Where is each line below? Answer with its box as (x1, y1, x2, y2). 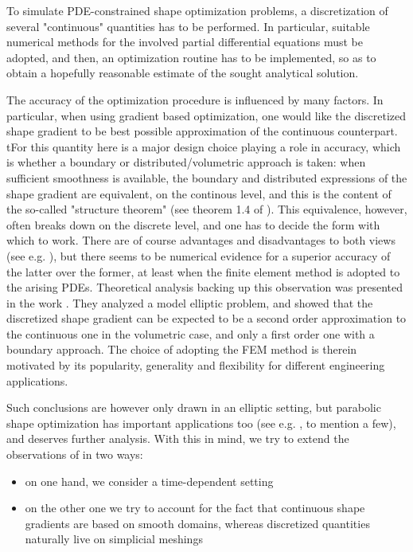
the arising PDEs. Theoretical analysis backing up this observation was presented (6, 279, 403, 296)
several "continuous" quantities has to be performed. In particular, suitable (6, 18, 370, 34)
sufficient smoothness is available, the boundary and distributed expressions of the (6, 169, 407, 186)
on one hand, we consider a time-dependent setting (25, 472, 274, 489)
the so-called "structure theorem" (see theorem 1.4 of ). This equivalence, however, (6, 201, 407, 217)
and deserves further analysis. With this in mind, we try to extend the (6, 430, 349, 447)
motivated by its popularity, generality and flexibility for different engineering (6, 357, 385, 374)
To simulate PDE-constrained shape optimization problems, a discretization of (6, 2, 388, 18)
